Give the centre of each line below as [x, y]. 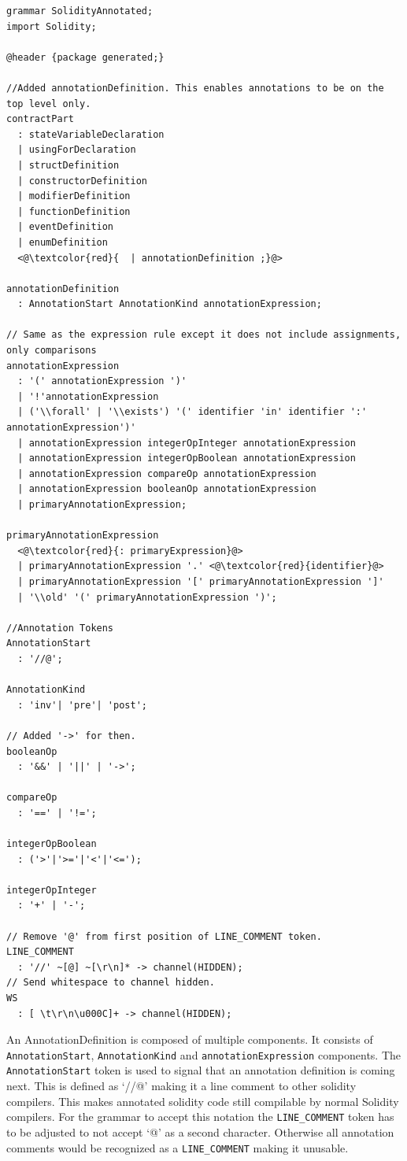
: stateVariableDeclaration [91, 134]
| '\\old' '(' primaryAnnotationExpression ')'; [147, 597]
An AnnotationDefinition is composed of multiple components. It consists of [190, 1039]
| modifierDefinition [74, 196]
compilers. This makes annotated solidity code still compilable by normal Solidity [203, 1101]
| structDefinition [68, 165]
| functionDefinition [74, 211]
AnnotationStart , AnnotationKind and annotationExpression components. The [204, 1054]
